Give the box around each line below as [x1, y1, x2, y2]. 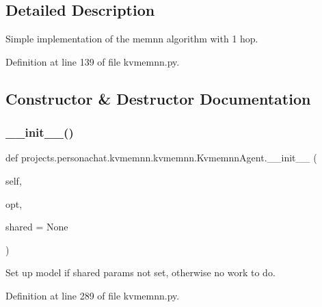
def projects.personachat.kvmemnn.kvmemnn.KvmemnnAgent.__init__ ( [5, 150, 317, 165]
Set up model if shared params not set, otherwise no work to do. [5, 265, 276, 280]
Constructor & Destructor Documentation [5, 88, 311, 109]
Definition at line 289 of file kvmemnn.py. [5, 288, 180, 302]
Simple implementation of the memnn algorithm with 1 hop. [5, 31, 258, 46]
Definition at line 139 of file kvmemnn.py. [5, 54, 180, 68]
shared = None [5, 219, 68, 234]
